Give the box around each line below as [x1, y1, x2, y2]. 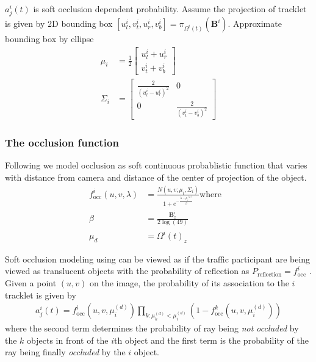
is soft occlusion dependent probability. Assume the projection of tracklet [33, 2, 307, 15]
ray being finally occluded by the [5, 346, 126, 358]
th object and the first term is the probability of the [114, 333, 309, 346]
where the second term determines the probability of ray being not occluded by [5, 321, 299, 334]
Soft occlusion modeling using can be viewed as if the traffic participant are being [5, 252, 311, 265]
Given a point [5, 277, 57, 289]
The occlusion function [5, 135, 119, 150]
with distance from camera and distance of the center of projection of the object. [5, 171, 307, 183]
